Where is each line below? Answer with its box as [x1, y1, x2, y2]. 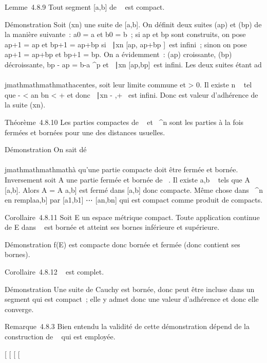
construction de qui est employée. [5, 331, 116, 342]
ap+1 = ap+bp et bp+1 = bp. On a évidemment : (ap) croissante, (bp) [5, 49, 232, 60]
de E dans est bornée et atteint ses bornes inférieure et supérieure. [5, 222, 220, 232]
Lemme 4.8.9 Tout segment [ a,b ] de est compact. [5, 2, 165, 12]
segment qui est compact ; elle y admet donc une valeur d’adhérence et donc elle [5, 294, 259, 304]
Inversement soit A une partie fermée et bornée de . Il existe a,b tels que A [5, 174, 250, 185]
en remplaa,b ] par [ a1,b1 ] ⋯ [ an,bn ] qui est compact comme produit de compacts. [5, 194, 263, 205]
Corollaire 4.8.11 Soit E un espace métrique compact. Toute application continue [5, 211, 260, 222]
